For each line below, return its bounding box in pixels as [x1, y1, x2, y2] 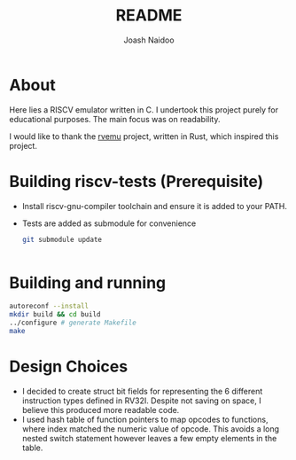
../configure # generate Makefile [9, 318, 137, 328]
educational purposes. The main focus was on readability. [9, 113, 221, 124]
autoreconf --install [9, 302, 90, 311]
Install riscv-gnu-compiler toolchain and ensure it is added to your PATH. [21, 200, 288, 211]
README [115, 5, 183, 26]
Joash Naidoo [123, 35, 175, 45]
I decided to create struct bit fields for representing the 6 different [21, 386, 263, 396]
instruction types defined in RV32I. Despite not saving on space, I [21, 395, 261, 406]
